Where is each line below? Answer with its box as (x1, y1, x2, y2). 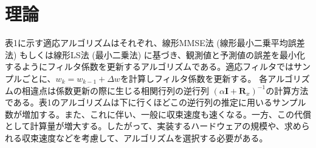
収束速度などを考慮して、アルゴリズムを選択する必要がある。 (21, 131, 268, 144)
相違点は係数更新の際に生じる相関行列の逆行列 (21, 84, 209, 96)
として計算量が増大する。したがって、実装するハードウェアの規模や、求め (5, 119, 301, 132)
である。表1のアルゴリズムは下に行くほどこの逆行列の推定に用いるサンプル (5, 96, 306, 109)
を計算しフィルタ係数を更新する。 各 (120, 72, 268, 84)
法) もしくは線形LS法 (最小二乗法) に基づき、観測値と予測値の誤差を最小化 (5, 48, 305, 61)
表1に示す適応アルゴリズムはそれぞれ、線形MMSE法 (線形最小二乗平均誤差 (5, 36, 305, 49)
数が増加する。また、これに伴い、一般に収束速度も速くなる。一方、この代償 (5, 107, 311, 120)
